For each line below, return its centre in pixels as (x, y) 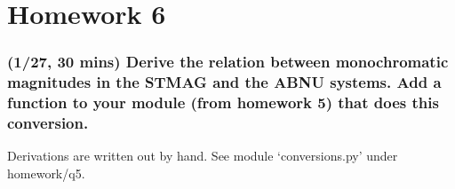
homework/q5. (46, 173)
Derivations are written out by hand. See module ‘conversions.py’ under (203, 156)
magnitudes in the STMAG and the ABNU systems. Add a (224, 82)
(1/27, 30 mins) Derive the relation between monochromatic (228, 62)
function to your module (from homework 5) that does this (223, 102)
